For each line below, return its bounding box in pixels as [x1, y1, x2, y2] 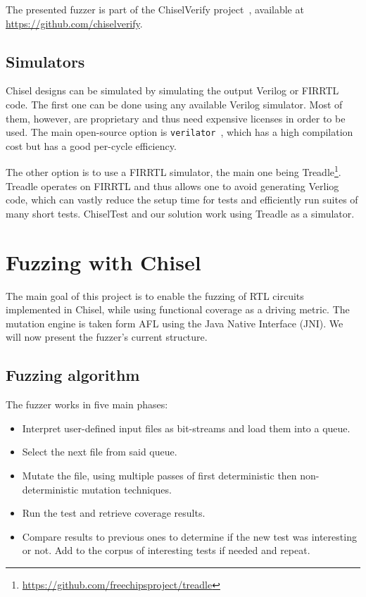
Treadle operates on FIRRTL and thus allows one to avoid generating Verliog [6, 178, 339, 193]
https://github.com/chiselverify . [6, 15, 143, 30]
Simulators [6, 50, 85, 72]
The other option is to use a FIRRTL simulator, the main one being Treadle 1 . [6, 163, 341, 180]
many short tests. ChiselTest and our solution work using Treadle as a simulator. [6, 206, 355, 220]
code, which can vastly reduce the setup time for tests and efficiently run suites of [6, 192, 358, 207]
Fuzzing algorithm [6, 364, 140, 386]
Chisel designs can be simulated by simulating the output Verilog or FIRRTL [6, 83, 339, 98]
